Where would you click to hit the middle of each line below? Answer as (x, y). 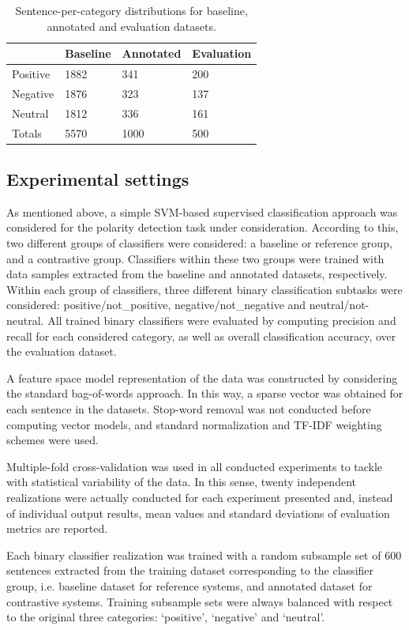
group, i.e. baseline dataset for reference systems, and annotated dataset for (189, 585)
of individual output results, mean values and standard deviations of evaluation (198, 513)
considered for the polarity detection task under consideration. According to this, (203, 227)
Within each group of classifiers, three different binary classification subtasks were (204, 289)
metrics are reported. (57, 528)
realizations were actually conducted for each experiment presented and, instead (200, 497)
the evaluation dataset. (62, 351)
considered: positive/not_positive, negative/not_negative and (156, 305)
